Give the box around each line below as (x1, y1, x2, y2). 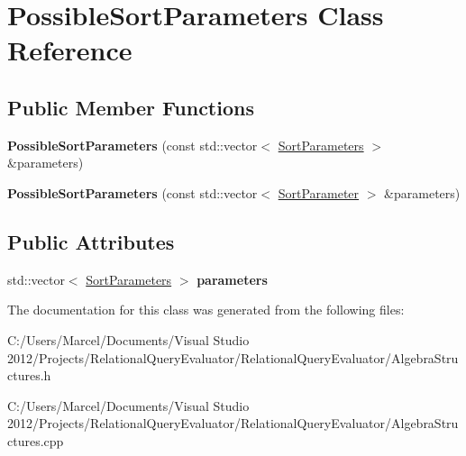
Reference (7, 32, 132, 68)
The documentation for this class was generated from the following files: (7, 300, 405, 319)
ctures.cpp (7, 431, 64, 450)
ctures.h (7, 366, 51, 385)
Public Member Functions (7, 93, 254, 121)
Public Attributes (7, 227, 175, 255)
